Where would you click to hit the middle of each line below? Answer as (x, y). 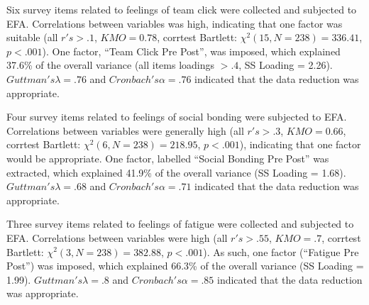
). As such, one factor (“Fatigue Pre (281, 251)
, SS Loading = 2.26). (286, 65)
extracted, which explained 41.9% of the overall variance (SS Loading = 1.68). (176, 172)
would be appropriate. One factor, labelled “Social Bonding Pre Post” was (168, 158)
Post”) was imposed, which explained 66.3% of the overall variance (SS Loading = (185, 266)
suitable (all (32, 37)
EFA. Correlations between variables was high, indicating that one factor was (175, 23)
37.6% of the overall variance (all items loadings (111, 65)
